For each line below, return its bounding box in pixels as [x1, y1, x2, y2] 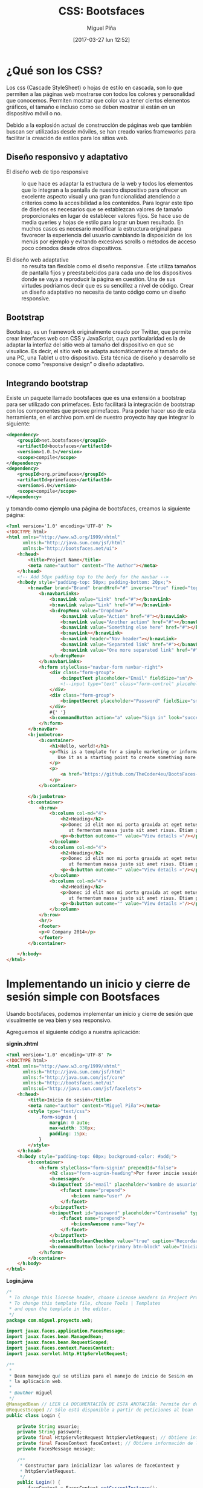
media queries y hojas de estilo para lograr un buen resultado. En [21, 218, 184, 226]
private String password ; [17, 1429, 83, 1435]
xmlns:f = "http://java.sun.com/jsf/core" [22, 1074, 126, 1081]
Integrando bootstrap [6, 378, 89, 388]
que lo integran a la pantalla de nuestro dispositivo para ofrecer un [21, 186, 187, 194]
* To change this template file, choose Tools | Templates [8, 1300, 161, 1306]
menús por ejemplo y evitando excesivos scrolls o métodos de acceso [21, 238, 196, 245]
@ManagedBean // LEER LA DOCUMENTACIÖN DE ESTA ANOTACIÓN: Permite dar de [6, 1401, 199, 1407]
